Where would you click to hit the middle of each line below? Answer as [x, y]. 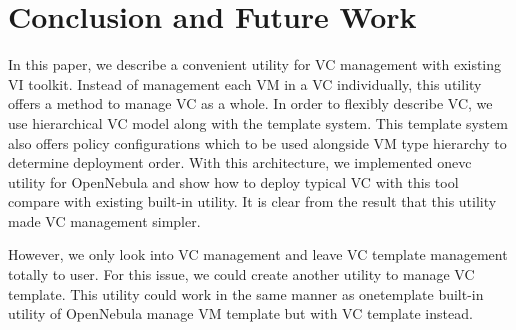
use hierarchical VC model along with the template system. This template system [258, 122]
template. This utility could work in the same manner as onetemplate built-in [246, 293]
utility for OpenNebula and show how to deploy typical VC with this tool [233, 181]
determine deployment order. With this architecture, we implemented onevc [240, 162]
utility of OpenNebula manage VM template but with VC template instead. [240, 313]
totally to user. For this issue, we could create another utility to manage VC [241, 274]
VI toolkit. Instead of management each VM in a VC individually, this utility [245, 83]
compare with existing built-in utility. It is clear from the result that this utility [252, 201]
